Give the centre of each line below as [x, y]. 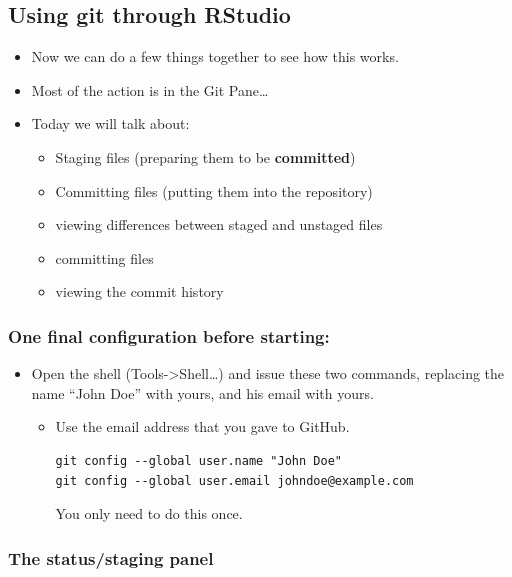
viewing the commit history [139, 291]
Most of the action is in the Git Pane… [150, 89]
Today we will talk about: [110, 123]
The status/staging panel [111, 557]
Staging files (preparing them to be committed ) [205, 156]
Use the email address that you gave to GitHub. [202, 426]
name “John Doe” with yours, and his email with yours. [202, 392]
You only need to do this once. [149, 513]
